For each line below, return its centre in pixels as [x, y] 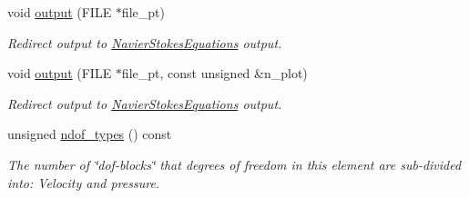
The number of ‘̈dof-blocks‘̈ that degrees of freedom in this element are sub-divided [234, 164]
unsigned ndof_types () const [90, 134]
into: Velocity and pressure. [84, 182]
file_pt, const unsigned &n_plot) [214, 73]
